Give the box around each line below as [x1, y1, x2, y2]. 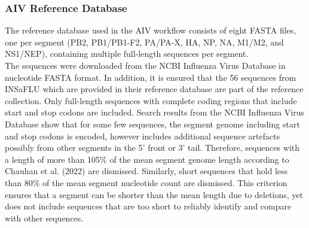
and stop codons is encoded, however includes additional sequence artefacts [5, 129, 280, 142]
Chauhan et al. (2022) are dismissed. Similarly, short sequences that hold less [5, 165, 288, 177]
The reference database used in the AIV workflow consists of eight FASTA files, [5, 24, 296, 37]
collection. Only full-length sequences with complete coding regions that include [5, 94, 297, 107]
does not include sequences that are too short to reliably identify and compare [5, 200, 292, 212]
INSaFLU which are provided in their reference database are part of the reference [5, 83, 304, 95]
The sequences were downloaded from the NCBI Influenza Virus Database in [5, 59, 286, 71]
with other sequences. [5, 211, 84, 224]
